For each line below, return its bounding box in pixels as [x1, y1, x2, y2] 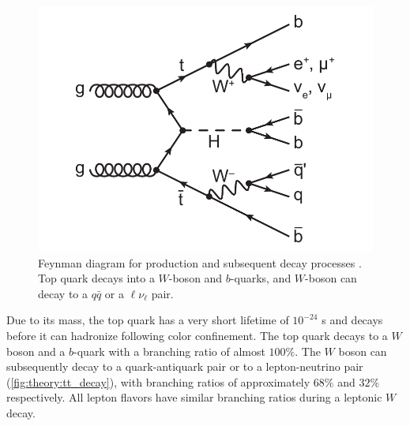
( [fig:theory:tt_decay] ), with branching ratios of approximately [6, 373, 310, 390]
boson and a [6, 342, 66, 359]
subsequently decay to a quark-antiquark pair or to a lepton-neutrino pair [6, 358, 363, 375]
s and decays [322, 312, 383, 328]
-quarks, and [230, 270, 292, 286]
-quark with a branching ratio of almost [73, 342, 265, 359]
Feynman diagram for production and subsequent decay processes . [38, 254, 362, 271]
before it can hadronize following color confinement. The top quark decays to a [6, 327, 388, 343]
